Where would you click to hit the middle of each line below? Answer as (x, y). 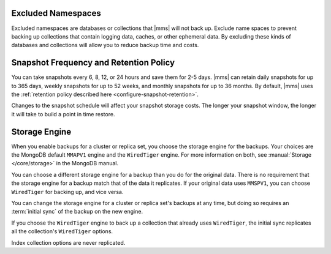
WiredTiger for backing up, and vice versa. (67, 192)
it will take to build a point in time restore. (63, 114)
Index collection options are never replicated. (68, 242)
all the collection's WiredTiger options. (62, 231)
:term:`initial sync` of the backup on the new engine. (77, 212)
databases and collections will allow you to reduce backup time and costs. (105, 45)
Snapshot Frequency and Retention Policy (93, 63)
